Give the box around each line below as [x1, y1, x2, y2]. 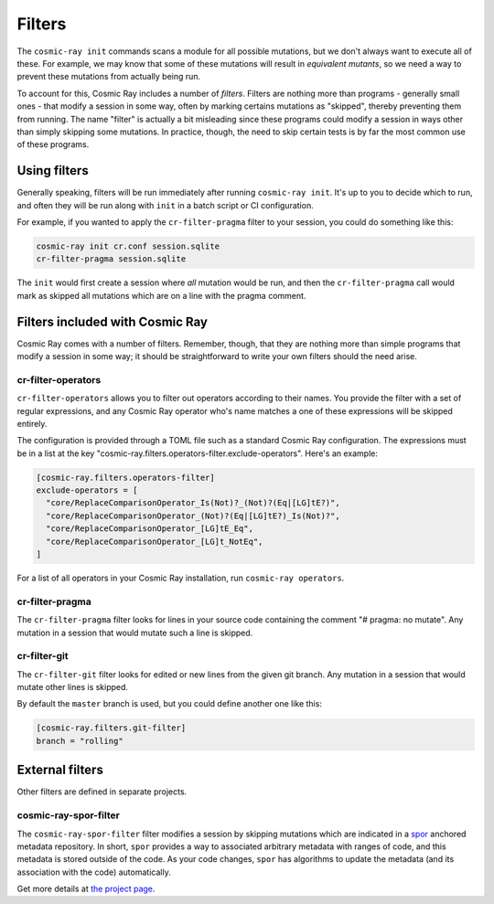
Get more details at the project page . [16, 883, 156, 895]
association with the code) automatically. [16, 867, 171, 877]
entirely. [16, 418, 48, 429]
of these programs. [16, 139, 90, 150]
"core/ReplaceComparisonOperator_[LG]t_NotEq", [46, 536, 263, 547]
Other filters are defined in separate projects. [16, 786, 188, 797]
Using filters [16, 163, 89, 178]
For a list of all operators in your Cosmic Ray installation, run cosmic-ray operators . [16, 572, 345, 584]
